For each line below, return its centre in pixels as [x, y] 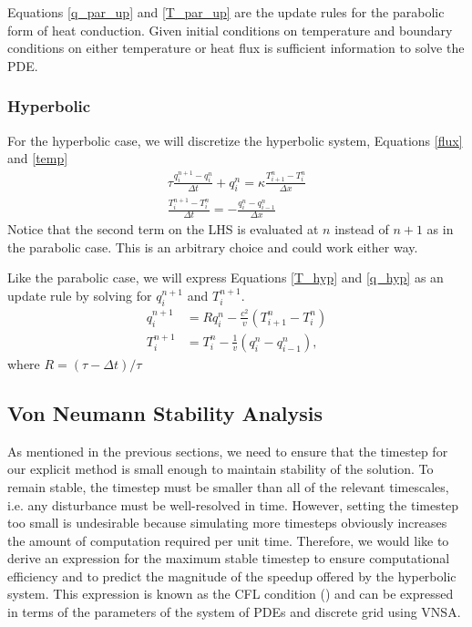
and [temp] [38, 158]
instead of [362, 229]
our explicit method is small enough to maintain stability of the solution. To [221, 469]
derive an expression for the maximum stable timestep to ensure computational [229, 558]
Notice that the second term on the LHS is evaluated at [163, 229]
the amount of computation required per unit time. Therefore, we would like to [228, 540]
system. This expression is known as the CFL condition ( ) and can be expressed [231, 594]
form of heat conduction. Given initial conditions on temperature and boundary [230, 30]
